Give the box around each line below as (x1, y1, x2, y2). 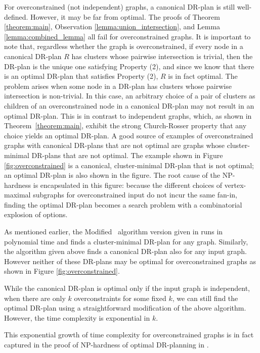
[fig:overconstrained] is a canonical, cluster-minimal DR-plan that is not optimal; (4, 160, 254, 170)
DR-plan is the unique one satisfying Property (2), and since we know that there (4, 61, 254, 71)
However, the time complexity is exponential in (4, 312, 150, 323)
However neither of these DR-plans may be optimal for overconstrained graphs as (4, 256, 256, 266)
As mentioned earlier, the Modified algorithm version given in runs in (4, 226, 223, 237)
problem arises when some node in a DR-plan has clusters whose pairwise (4, 80, 232, 91)
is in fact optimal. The (168, 71, 238, 81)
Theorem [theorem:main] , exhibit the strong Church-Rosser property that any (4, 120, 247, 131)
